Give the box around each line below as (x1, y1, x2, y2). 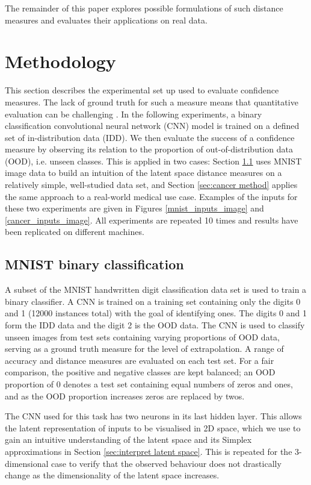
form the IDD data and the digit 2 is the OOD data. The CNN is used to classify (5, 319, 305, 331)
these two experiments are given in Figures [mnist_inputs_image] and (5, 202, 264, 214)
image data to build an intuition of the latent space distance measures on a (5, 166, 282, 179)
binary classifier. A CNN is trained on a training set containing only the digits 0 (5, 295, 301, 307)
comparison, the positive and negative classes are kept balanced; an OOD (5, 366, 276, 378)
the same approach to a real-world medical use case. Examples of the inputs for (5, 190, 298, 202)
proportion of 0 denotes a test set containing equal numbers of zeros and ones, (5, 377, 293, 390)
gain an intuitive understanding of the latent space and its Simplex (5, 433, 252, 446)
